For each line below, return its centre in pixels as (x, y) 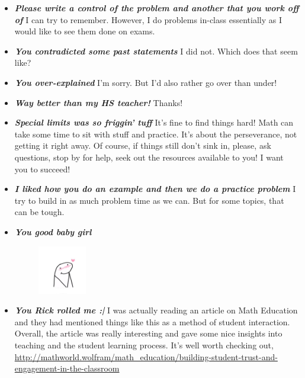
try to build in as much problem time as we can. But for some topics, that (149, 200)
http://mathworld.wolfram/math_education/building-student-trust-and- (146, 356)
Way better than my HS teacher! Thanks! (99, 102)
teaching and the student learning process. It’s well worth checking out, (144, 345)
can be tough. (39, 212)
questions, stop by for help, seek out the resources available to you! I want (149, 157)
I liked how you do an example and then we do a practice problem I (155, 189)
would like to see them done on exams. (85, 31)
